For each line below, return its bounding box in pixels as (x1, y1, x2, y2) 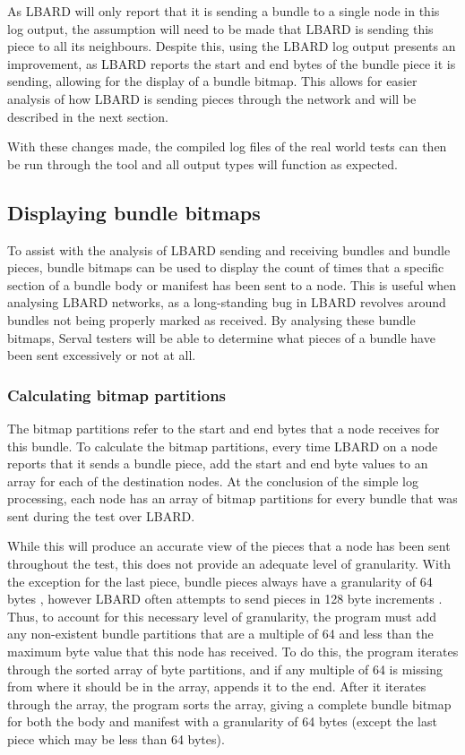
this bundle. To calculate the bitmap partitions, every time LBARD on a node (7, 436, 438, 455)
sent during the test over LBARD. (7, 506, 195, 525)
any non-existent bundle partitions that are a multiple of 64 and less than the (7, 624, 434, 643)
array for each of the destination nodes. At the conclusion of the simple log (7, 471, 418, 490)
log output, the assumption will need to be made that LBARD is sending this (7, 19, 434, 38)
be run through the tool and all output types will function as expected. (7, 154, 398, 173)
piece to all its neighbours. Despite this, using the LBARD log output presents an (7, 37, 456, 56)
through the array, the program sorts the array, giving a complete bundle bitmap (7, 694, 452, 713)
